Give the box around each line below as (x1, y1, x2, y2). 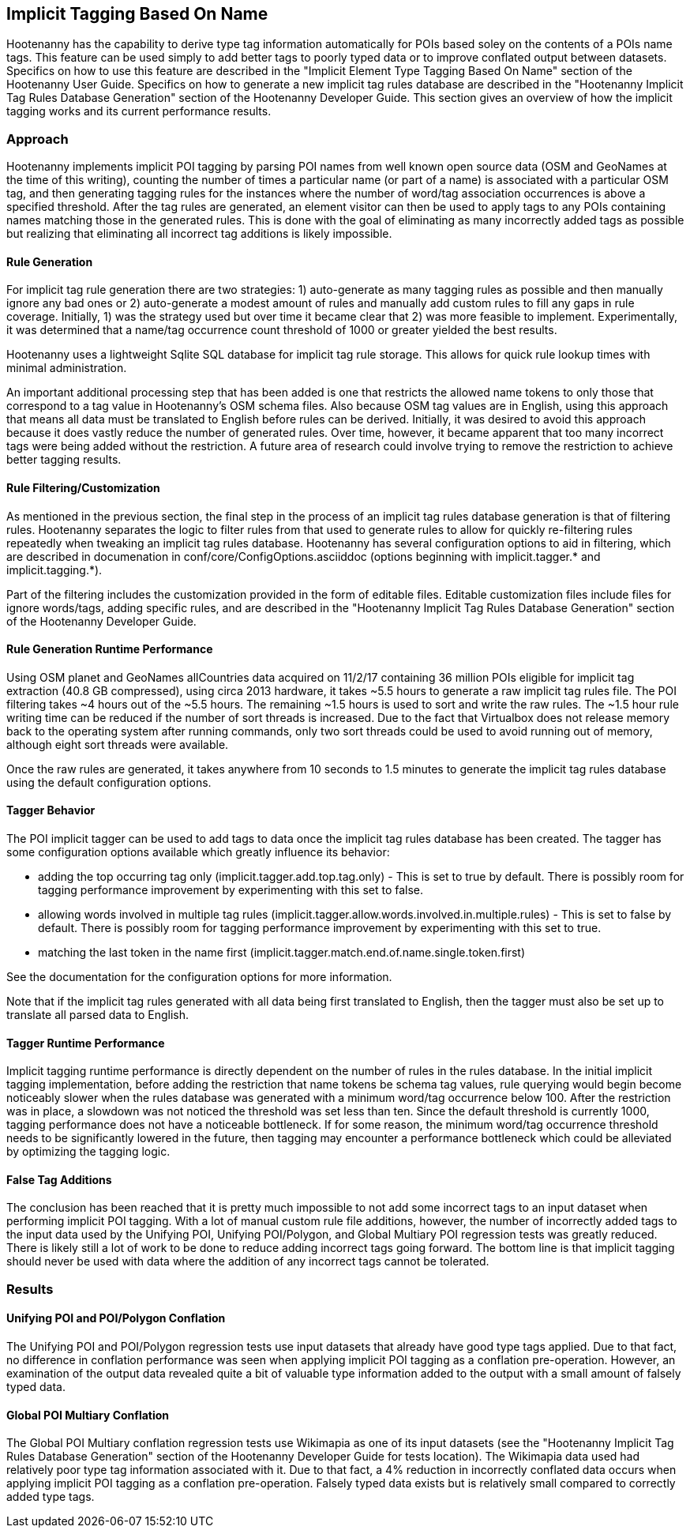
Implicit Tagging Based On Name (6, 4, 268, 24)
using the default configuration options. (6, 775, 212, 789)
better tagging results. (6, 453, 122, 467)
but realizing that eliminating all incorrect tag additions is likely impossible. (6, 227, 392, 241)
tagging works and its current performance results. (6, 104, 272, 118)
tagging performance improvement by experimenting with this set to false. (38, 883, 424, 897)
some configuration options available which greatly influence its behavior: (6, 845, 390, 859)
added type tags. (6, 1490, 95, 1504)
